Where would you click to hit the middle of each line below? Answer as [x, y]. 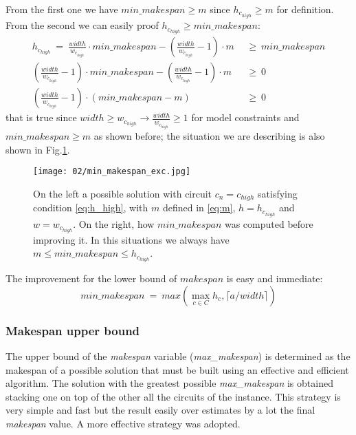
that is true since [41, 117]
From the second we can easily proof [82, 25]
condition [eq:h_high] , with [91, 208]
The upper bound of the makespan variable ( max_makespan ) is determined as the [178, 356]
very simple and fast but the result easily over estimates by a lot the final [160, 410]
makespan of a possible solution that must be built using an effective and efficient [177, 369]
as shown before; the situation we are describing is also [209, 136]
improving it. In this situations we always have [131, 239]
